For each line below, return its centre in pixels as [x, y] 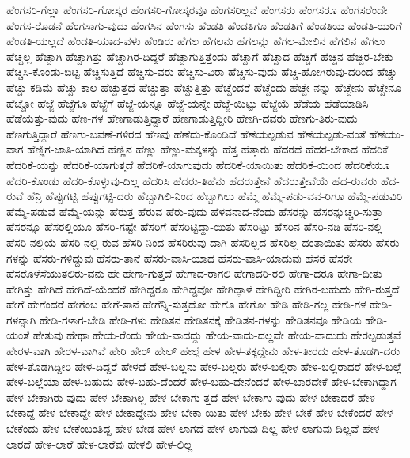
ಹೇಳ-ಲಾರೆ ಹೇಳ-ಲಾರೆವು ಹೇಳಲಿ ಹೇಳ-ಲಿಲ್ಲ [114, 443]
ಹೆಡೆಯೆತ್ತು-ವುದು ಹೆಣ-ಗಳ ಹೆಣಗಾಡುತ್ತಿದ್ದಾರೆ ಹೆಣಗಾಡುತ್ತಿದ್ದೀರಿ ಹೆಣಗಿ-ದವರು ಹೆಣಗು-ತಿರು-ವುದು [182, 118]
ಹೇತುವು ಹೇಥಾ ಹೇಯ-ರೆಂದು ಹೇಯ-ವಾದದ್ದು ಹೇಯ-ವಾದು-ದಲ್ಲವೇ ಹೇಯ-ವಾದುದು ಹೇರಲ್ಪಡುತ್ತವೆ [217, 335]
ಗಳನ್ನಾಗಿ [21, 319]
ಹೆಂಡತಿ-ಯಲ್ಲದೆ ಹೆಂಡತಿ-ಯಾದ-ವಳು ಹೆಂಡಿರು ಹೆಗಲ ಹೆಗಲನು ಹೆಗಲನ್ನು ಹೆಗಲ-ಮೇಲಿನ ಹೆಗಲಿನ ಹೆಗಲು [196, 41]
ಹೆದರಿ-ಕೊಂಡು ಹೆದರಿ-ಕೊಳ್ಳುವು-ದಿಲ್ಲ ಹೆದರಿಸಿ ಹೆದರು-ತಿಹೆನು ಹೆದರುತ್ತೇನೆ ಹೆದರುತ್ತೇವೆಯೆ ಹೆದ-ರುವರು [192, 180]
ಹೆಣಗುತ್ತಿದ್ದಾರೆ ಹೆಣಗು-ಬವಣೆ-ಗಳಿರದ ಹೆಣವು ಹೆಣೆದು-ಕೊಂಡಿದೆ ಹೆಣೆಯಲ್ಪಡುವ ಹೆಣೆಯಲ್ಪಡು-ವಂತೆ [186, 133]
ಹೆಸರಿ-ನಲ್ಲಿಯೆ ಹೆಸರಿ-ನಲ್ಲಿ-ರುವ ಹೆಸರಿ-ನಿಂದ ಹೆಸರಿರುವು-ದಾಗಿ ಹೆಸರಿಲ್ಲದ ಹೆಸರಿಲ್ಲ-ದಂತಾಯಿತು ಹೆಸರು [190, 242]
